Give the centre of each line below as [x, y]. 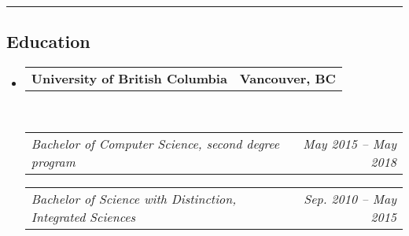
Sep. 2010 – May [350, 198]
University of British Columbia [129, 79]
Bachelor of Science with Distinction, [134, 198]
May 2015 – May [350, 143]
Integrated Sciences [83, 216]
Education [48, 41]
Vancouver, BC [287, 79]
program [53, 161]
